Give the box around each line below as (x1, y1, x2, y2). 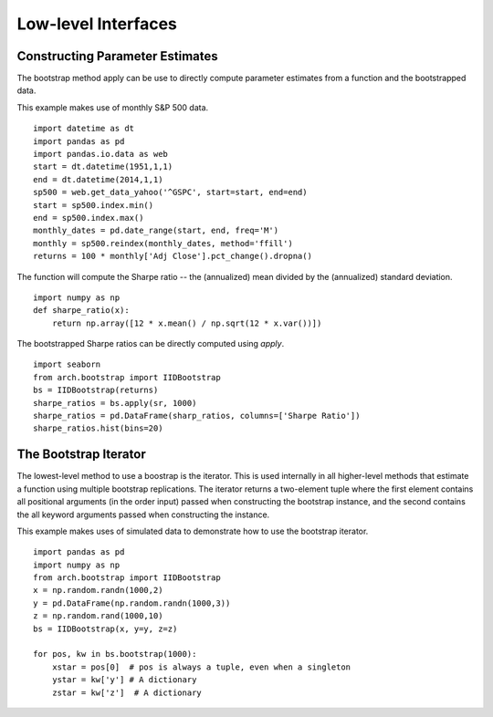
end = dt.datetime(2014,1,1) (33, 174, 163, 184)
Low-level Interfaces (16, 14, 178, 34)
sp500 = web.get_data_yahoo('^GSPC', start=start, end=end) (33, 187, 308, 198)
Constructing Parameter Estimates (16, 48, 218, 64)
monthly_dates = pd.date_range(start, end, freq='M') (33, 225, 278, 236)
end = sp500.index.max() (33, 213, 144, 223)
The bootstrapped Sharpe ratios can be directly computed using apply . (16, 338, 285, 349)
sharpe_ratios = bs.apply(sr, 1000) (33, 398, 197, 408)
